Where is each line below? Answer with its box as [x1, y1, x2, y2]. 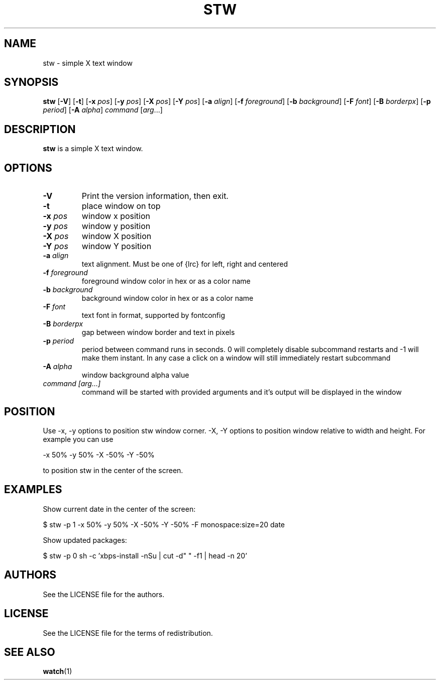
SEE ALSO [4, 645, 55, 658]
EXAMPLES [4, 483, 62, 496]
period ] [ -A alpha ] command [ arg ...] [43, 105, 163, 115]
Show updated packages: [43, 535, 127, 544]
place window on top [81, 201, 161, 211]
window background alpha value [81, 371, 189, 380]
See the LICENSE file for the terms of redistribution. [43, 628, 213, 637]
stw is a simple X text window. [43, 144, 143, 153]
